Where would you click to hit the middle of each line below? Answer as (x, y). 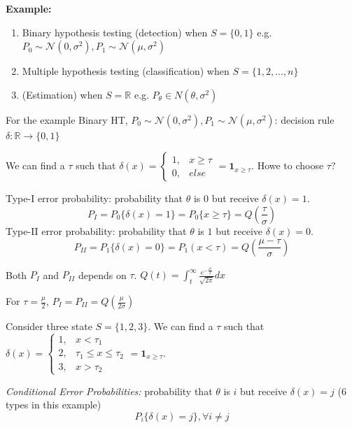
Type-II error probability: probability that (96, 230)
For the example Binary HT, (67, 119)
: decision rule (304, 119)
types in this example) (54, 405)
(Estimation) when (62, 94)
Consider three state (49, 326)
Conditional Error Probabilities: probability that (109, 391)
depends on (102, 274)
